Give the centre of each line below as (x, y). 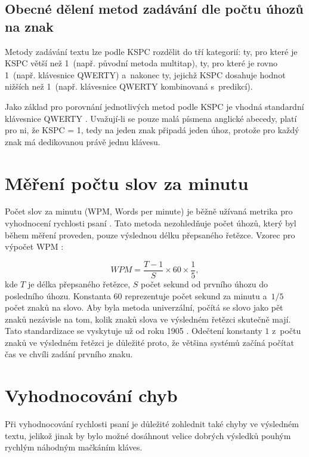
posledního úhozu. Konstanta (58, 295)
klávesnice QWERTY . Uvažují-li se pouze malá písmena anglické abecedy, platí (151, 118)
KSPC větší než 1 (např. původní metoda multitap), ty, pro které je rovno (141, 63)
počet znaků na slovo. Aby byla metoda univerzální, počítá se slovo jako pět (144, 307)
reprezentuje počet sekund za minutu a (196, 295)
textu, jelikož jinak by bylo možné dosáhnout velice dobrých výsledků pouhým (148, 435)
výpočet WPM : (34, 246)
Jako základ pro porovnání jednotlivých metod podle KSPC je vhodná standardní (154, 106)
